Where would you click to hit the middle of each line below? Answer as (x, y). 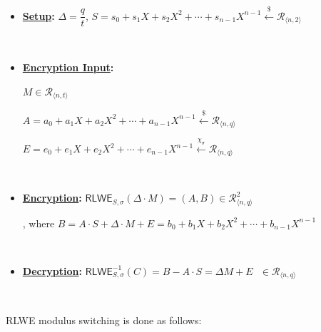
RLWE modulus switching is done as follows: (104, 320)
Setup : (39, 15)
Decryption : (52, 270)
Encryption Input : (68, 67)
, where (39, 223)
